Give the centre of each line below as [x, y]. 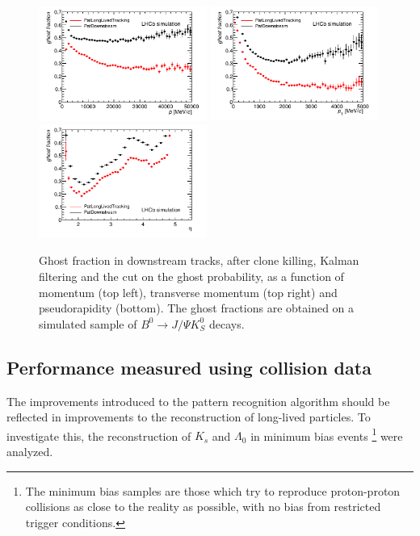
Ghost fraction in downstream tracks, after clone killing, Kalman [199, 260]
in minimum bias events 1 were [327, 434]
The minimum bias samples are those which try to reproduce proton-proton [213, 490]
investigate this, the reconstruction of [99, 435]
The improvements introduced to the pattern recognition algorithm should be [198, 401]
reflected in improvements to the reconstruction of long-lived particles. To [189, 417]
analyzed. [30, 451]
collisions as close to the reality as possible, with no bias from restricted [203, 507]
